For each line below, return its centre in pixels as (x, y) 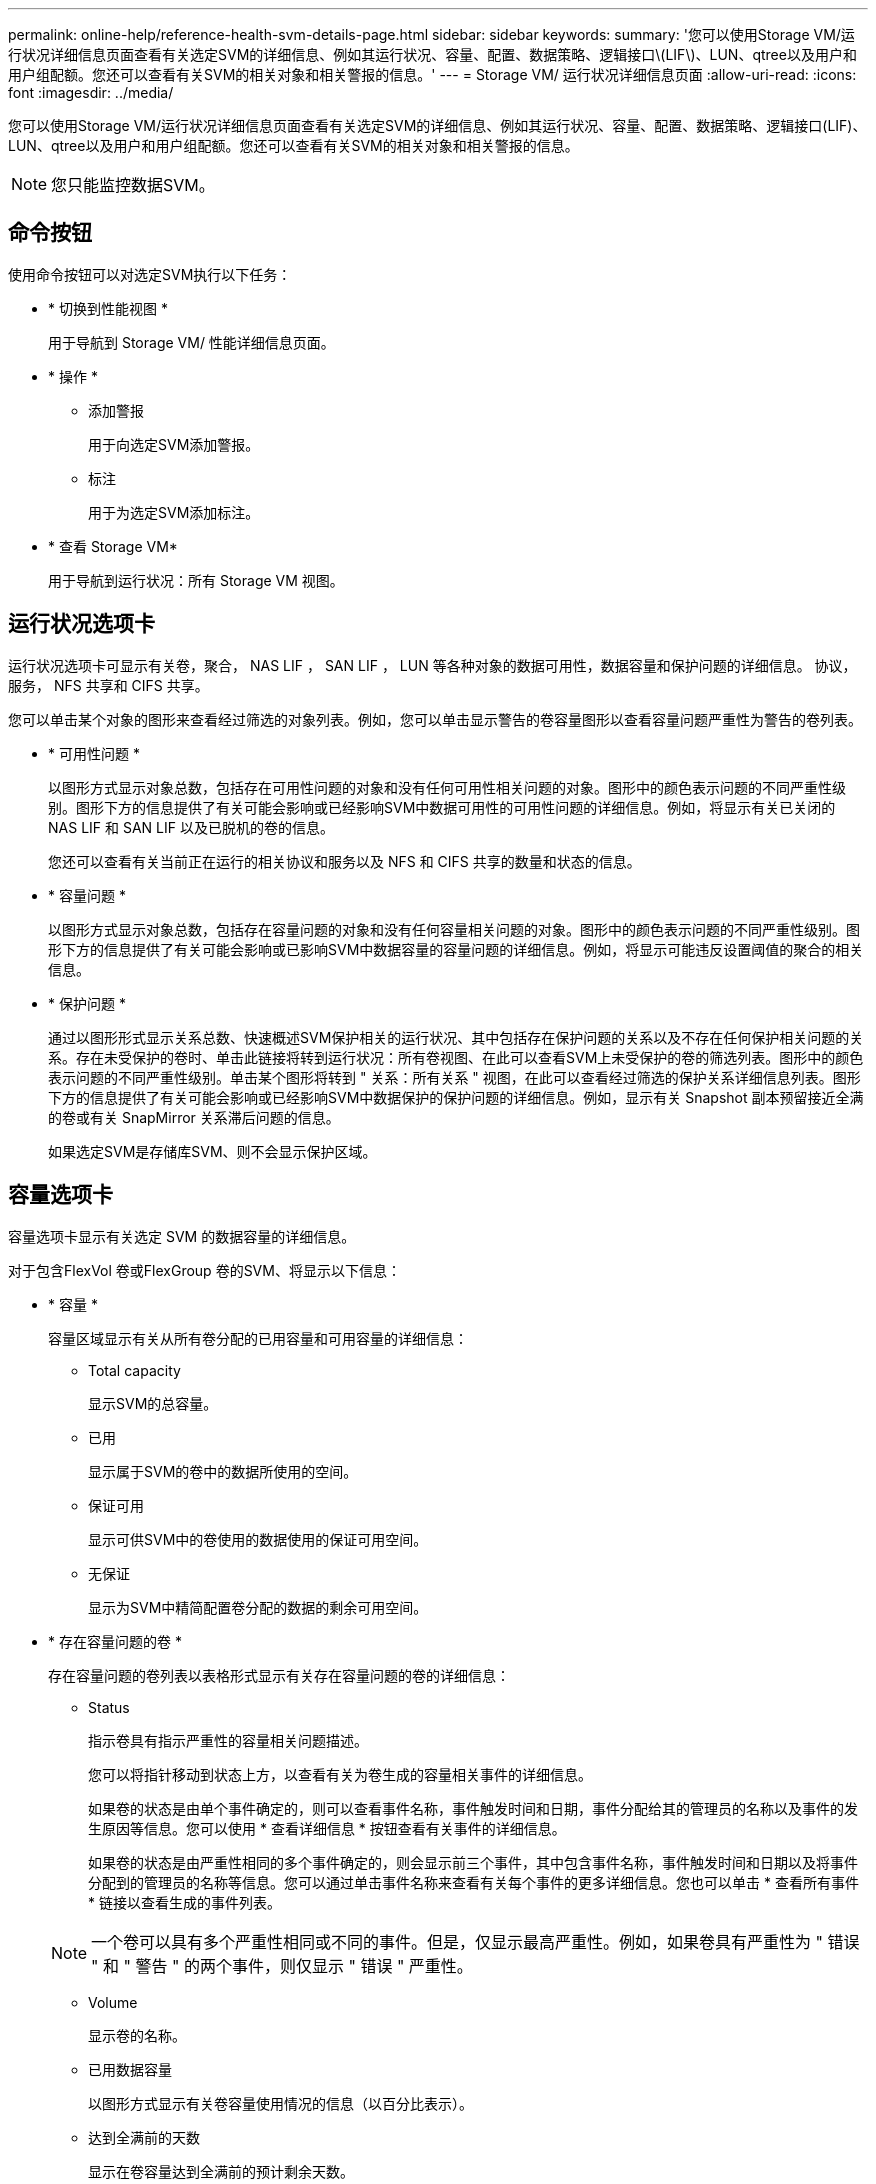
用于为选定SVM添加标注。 (174, 512)
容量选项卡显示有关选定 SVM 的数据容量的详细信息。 (182, 1236)
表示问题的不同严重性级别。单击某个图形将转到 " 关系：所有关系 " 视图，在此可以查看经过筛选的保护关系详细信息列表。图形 (454, 1077)
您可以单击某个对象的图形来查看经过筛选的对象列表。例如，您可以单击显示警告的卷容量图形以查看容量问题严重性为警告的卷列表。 (435, 719)
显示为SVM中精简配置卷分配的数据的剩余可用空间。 (258, 1607)
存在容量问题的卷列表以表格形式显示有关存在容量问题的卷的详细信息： (279, 1675)
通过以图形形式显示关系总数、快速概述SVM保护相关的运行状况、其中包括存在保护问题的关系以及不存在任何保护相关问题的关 (456, 1037)
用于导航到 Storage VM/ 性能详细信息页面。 (191, 342)
